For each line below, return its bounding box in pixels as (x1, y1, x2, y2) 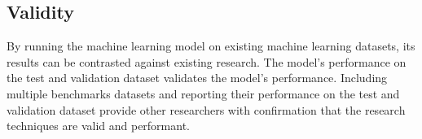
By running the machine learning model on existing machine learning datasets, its (7, 37, 415, 54)
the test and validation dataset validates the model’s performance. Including (7, 69, 388, 86)
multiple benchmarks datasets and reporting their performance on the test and (7, 85, 400, 102)
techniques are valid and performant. (7, 117, 190, 134)
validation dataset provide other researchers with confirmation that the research (7, 101, 406, 118)
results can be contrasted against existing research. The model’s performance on (7, 53, 407, 70)
